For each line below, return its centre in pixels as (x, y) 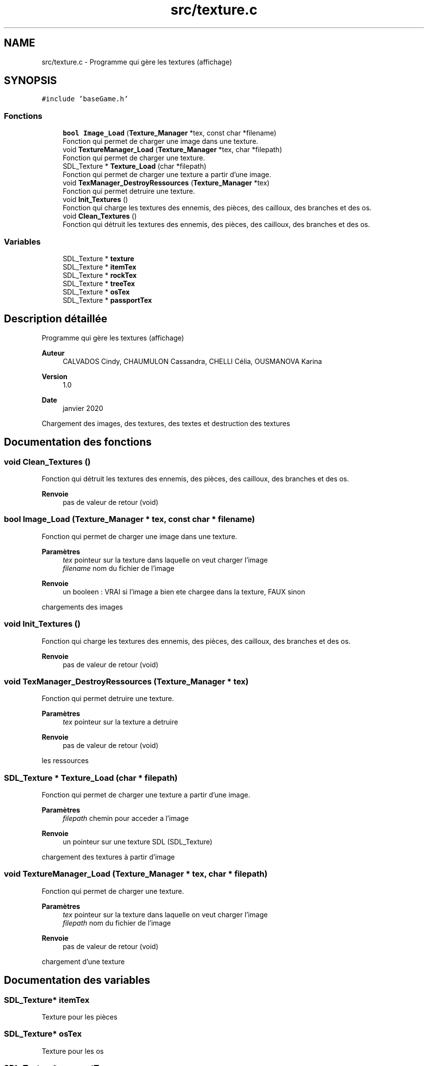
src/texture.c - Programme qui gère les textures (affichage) (137, 62)
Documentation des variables (77, 980)
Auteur (53, 353)
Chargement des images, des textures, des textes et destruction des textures (166, 423)
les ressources (65, 761)
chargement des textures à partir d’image (108, 857)
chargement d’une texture (83, 961)
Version (54, 376)
